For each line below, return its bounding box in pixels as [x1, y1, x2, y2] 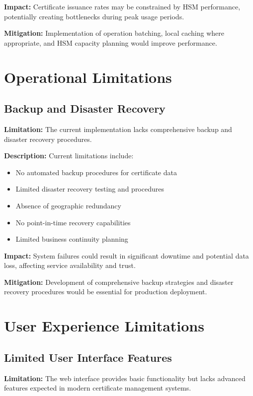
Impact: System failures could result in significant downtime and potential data [4, 250, 249, 261]
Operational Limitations [4, 66, 172, 87]
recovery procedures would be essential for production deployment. [4, 286, 207, 297]
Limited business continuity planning [15, 234, 128, 244]
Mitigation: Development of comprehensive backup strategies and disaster [4, 276, 234, 287]
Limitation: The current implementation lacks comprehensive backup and [4, 124, 232, 134]
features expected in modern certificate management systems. [4, 383, 191, 393]
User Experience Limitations [4, 316, 204, 336]
